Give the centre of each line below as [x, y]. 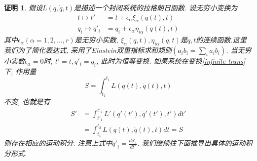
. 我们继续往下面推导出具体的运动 [191, 143]
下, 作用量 [20, 71]
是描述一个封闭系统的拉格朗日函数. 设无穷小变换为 [156, 7]
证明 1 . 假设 [23, 7]
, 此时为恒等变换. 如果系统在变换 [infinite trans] [171, 61]
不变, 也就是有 [27, 101]
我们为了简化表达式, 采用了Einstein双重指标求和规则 [88, 50]
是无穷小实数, [96, 40]
